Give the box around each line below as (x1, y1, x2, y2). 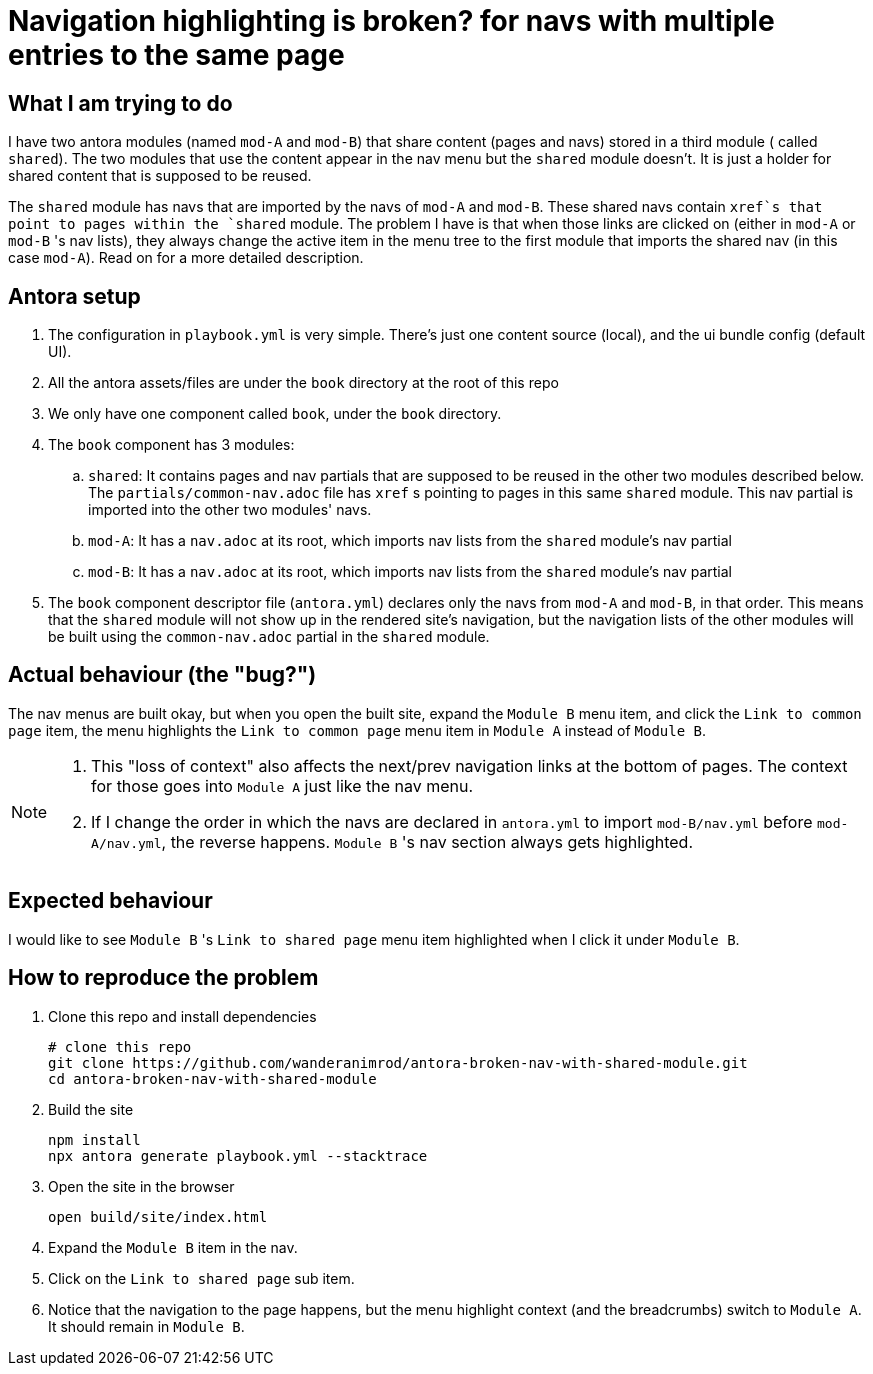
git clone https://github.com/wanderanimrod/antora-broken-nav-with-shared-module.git (48, 1054, 748, 1071)
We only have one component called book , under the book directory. (48, 405, 502, 423)
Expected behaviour (8, 888, 213, 914)
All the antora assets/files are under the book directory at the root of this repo (48, 374, 559, 392)
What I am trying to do (8, 90, 233, 116)
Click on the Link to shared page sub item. (48, 1269, 355, 1287)
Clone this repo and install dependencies (48, 1007, 317, 1025)
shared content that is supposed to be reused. (8, 167, 312, 185)
